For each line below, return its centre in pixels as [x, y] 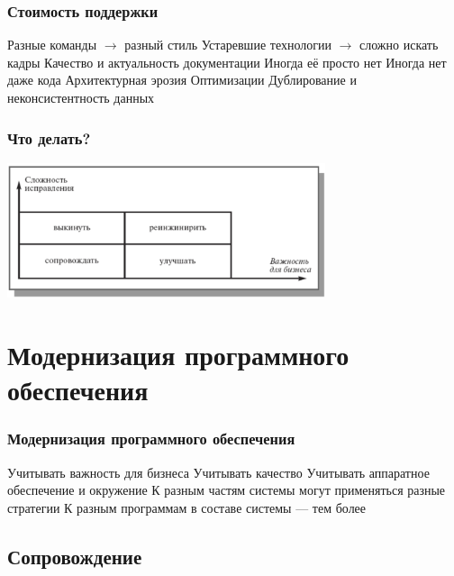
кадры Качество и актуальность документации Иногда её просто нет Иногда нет [227, 62]
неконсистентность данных [81, 97]
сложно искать [399, 45]
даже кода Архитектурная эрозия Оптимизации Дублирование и [182, 80]
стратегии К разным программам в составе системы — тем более [187, 507]
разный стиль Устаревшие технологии [228, 45]
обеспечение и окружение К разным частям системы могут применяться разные [227, 490]
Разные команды [52, 45]
